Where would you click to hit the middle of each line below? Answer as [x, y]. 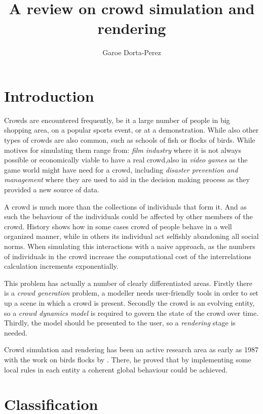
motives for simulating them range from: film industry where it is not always [123, 150]
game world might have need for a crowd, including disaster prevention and [121, 169]
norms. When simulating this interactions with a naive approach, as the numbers [130, 246]
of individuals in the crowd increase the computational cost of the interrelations [128, 256]
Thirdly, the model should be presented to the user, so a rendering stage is [120, 323]
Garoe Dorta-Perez [132, 52]
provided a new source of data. [52, 189]
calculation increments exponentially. [61, 266]
